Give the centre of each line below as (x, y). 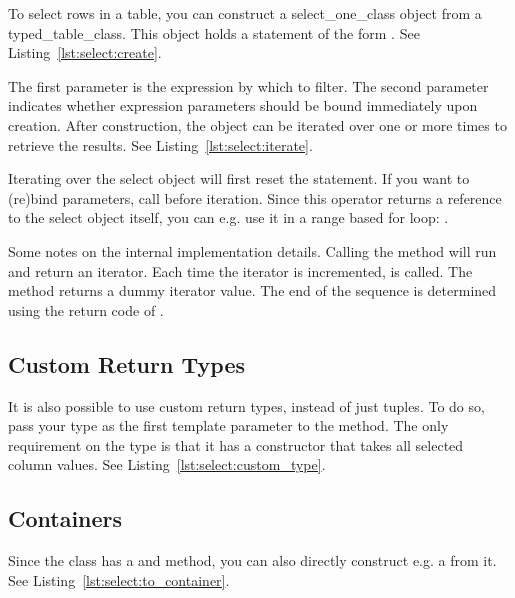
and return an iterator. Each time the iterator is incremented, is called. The (240, 270)
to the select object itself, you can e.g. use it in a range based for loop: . (228, 217)
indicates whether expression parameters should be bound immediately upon (243, 105)
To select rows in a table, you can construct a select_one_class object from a (245, 13)
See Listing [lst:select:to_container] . (119, 579)
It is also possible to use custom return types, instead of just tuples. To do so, (246, 405)
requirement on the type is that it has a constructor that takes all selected (236, 444)
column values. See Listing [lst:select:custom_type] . (167, 464)
